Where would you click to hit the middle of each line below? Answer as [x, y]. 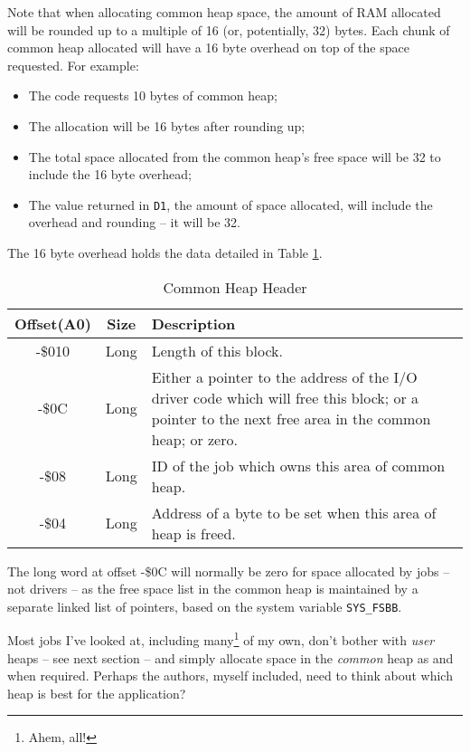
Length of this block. [217, 350]
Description [193, 323]
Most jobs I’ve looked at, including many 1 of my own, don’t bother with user [221, 639]
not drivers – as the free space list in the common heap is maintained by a [213, 589]
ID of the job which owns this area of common [298, 465]
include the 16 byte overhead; [110, 174]
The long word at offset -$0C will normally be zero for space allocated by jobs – [229, 571]
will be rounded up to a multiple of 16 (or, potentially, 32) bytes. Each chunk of [229, 29]
